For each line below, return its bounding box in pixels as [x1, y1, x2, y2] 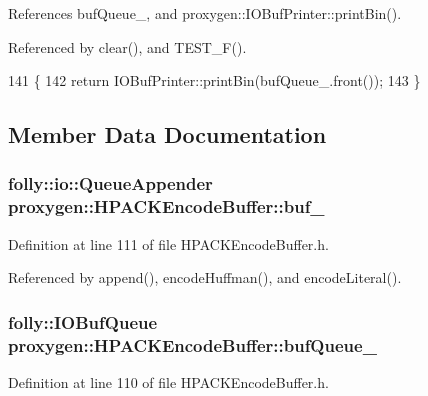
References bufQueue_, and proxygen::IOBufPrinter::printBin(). [8, 3, 402, 23]
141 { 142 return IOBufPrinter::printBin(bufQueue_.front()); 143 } [8, 70, 421, 91]
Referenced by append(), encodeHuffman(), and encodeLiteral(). [8, 267, 402, 288]
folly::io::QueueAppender [8, 171, 213, 196]
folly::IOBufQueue [8, 309, 158, 334]
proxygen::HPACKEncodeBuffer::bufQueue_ [8, 332, 377, 357]
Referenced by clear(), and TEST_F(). [8, 36, 247, 57]
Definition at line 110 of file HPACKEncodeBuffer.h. [8, 372, 329, 393]
